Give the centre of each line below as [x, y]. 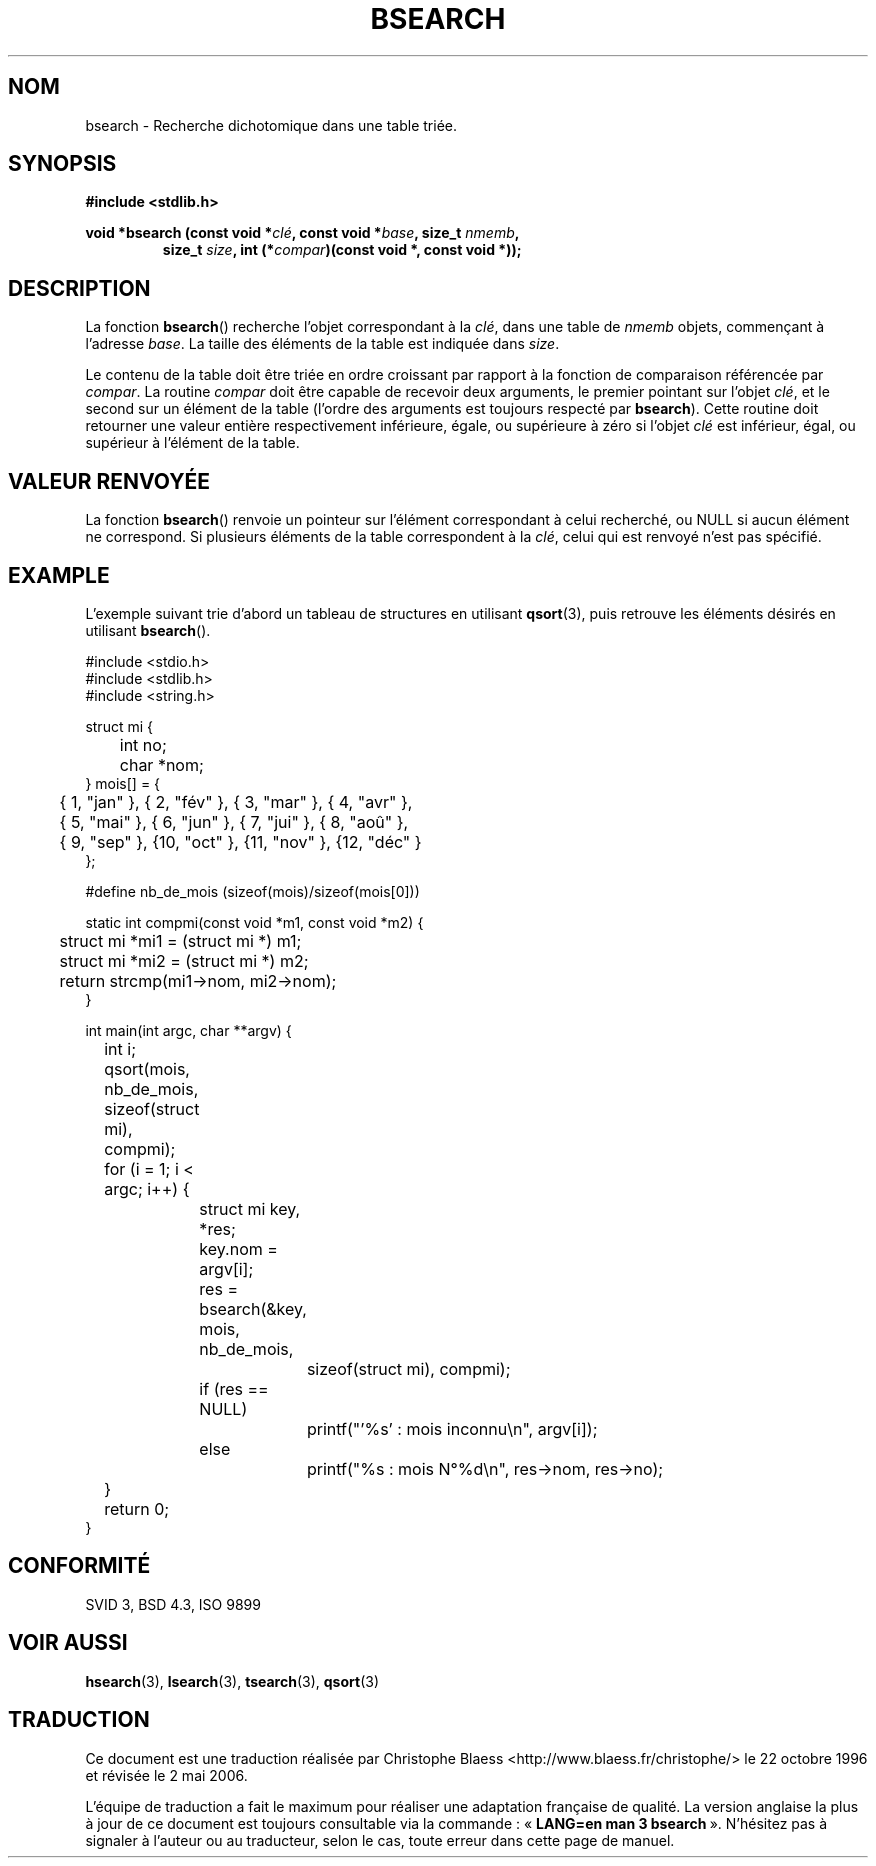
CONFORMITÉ [79, 1566]
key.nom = [238, 1248]
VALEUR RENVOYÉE [109, 481]
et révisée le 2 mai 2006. [166, 1775]
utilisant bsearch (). [148, 630]
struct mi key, [250, 1208]
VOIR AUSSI [68, 1643]
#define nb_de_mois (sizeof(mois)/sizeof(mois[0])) [252, 891]
